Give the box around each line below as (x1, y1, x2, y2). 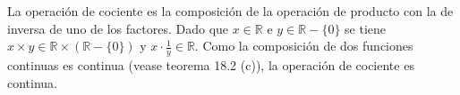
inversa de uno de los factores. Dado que (7, 19, 229, 37)
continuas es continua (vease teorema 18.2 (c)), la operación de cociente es (7, 56, 414, 75)
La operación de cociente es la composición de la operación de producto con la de (7, 2, 454, 20)
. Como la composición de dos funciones (194, 36, 413, 55)
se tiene (345, 19, 386, 37)
